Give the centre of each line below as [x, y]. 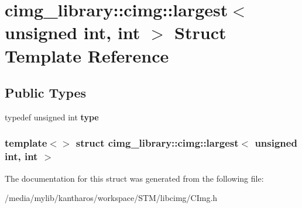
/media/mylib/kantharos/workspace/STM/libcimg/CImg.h [111, 198]
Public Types [46, 93]
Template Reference [87, 55]
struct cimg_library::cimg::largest [157, 143]
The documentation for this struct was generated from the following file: [134, 178]
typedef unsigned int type [52, 117]
